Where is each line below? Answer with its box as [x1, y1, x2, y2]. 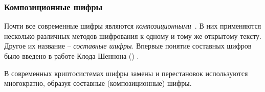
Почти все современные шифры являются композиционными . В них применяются [4, 20, 261, 31]
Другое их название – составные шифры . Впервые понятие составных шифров [4, 40, 252, 51]
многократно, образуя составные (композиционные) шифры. [4, 78, 192, 88]
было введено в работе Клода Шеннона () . [4, 51, 139, 61]
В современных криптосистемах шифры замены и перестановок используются [4, 67, 248, 78]
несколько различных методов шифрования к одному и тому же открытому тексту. [4, 30, 261, 41]
